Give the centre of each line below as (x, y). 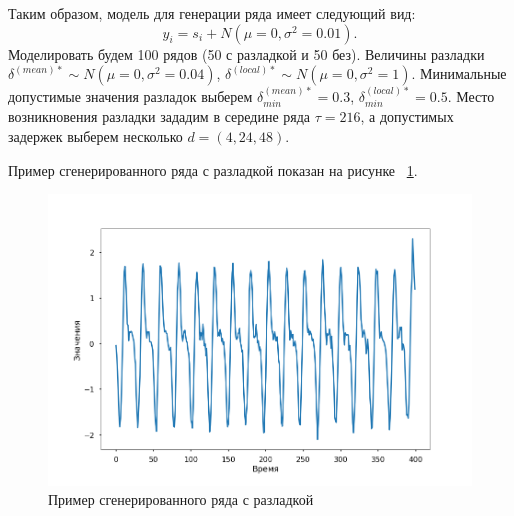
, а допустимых (407, 116)
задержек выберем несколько (95, 136)
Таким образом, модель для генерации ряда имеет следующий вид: (212, 13)
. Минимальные (459, 73)
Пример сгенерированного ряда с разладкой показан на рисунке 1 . (213, 169)
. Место (471, 96)
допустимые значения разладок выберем (130, 96)
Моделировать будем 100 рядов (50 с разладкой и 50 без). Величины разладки (246, 53)
